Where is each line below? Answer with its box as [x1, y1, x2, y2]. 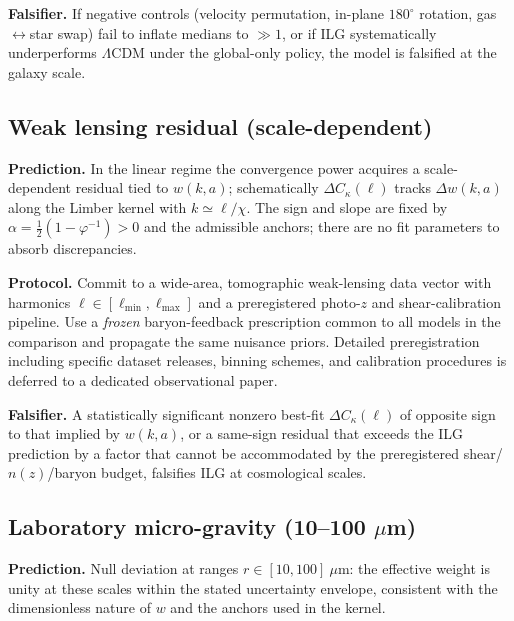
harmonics [8, 291, 71, 312]
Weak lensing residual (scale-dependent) [8, 110, 433, 141]
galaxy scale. [8, 61, 86, 82]
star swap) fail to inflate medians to [29, 22, 249, 43]
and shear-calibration [371, 291, 502, 312]
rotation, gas [419, 3, 497, 23]
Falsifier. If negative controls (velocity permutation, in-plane [8, 3, 385, 23]
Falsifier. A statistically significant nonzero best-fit [8, 403, 325, 424]
